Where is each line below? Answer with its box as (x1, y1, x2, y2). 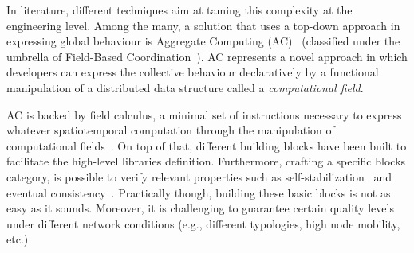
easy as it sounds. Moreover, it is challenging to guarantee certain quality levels (6, 200, 394, 216)
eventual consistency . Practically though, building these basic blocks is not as (6, 184, 391, 200)
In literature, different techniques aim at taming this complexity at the (6, 2, 353, 18)
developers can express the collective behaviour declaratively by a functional (6, 64, 379, 80)
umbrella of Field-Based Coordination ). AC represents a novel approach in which (6, 48, 408, 64)
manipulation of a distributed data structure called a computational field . (6, 79, 364, 95)
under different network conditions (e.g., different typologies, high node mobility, (6, 215, 400, 232)
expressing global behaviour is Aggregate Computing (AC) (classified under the (6, 33, 400, 49)
